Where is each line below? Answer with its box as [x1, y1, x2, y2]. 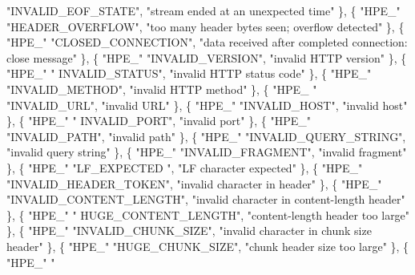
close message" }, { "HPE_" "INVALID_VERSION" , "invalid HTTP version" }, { [6, 49, 407, 66]
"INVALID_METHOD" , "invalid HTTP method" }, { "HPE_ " [6, 80, 317, 97]
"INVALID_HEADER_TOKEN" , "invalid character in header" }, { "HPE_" [6, 175, 382, 192]
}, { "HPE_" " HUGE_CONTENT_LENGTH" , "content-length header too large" [6, 206, 410, 223]
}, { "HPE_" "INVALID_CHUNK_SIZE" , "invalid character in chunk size [6, 222, 372, 239]
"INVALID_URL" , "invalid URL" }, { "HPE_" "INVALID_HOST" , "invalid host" [6, 96, 408, 113]
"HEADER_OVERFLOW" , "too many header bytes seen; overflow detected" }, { [6, 18, 405, 34]
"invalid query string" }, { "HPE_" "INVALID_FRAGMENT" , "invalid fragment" [6, 144, 407, 160]
